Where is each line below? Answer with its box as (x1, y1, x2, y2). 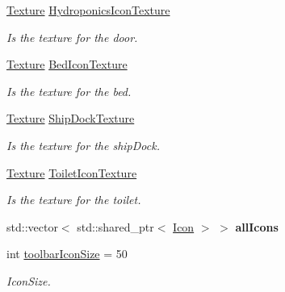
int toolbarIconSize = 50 (6, 245, 128, 262)
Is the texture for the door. (6, 28, 138, 45)
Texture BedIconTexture (6, 56, 128, 73)
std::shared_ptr (77, 218, 154, 235)
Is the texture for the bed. (6, 82, 132, 99)
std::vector (6, 218, 58, 235)
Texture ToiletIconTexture (6, 164, 137, 181)
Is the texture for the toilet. (6, 191, 141, 208)
